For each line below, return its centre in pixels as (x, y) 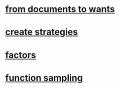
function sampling (44, 78)
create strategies (42, 32)
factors (21, 55)
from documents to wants (60, 9)
